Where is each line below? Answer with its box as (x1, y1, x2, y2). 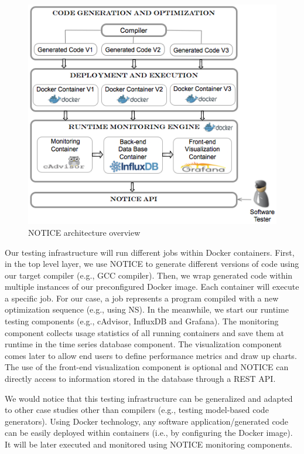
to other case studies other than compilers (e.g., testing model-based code (5, 404, 269, 416)
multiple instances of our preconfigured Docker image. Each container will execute (5, 280, 299, 293)
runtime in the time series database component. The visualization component (5, 338, 282, 350)
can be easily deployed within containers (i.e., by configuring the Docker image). (5, 426, 293, 439)
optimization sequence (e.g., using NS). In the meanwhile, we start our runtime (5, 303, 289, 316)
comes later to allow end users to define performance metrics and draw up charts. (5, 349, 297, 361)
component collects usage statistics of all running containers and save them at (5, 326, 284, 338)
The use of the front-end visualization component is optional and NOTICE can (5, 361, 289, 373)
